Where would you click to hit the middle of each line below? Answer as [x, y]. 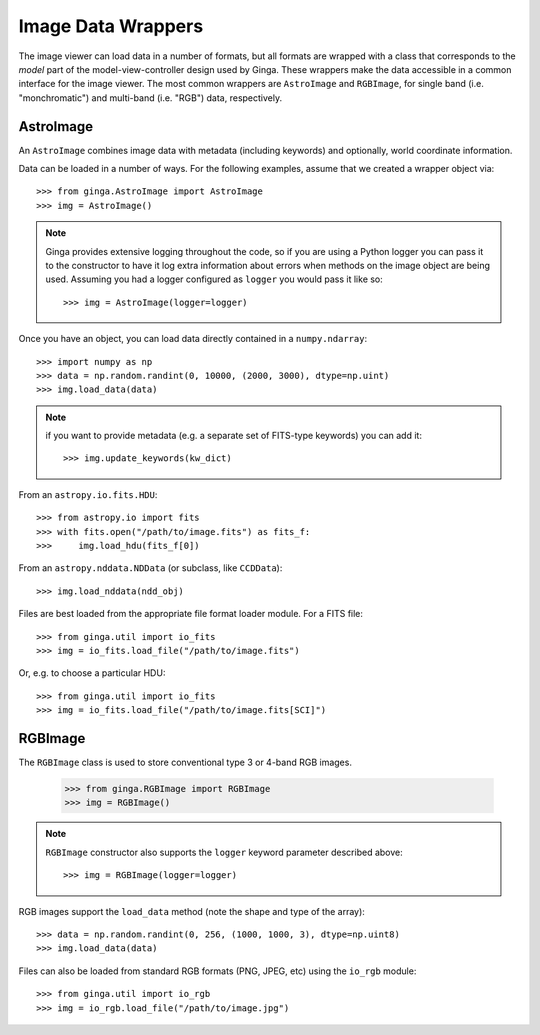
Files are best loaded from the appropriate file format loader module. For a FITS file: [191, 614]
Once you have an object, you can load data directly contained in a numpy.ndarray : [193, 339]
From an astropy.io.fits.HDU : [88, 494]
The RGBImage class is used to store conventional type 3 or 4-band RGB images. [185, 762]
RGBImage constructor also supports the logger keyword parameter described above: [224, 852]
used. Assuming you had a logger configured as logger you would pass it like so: [214, 279]
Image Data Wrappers [111, 26]
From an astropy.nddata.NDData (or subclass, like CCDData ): [150, 568]
